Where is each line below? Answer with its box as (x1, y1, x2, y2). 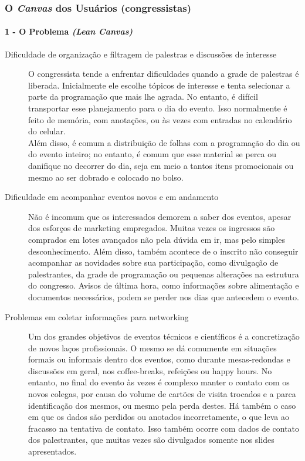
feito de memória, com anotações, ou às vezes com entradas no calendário (28, 113, 292, 126)
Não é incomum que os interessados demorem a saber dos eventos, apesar (28, 210, 292, 222)
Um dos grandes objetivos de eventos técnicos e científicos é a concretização (28, 330, 300, 343)
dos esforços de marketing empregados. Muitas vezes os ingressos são (28, 222, 275, 234)
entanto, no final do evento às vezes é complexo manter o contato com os (28, 376, 290, 388)
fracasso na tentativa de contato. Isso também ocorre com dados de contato (28, 422, 300, 434)
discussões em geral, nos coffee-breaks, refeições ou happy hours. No (28, 364, 272, 377)
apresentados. (28, 445, 77, 457)
